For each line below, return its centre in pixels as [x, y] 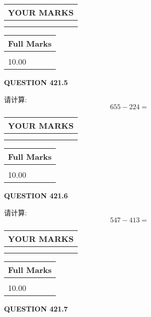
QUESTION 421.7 [36, 309]
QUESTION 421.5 [36, 82]
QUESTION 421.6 [36, 196]
